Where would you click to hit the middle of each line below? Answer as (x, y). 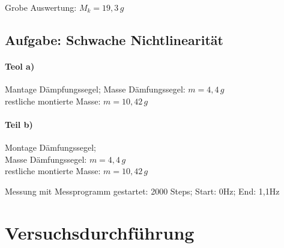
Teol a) (20, 66)
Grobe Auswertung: (41, 7)
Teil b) (19, 124)
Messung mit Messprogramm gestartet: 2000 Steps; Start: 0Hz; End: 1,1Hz (142, 191)
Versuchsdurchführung (100, 232)
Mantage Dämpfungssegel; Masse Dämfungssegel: (95, 89)
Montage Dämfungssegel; (51, 147)
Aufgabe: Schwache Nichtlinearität (114, 39)
